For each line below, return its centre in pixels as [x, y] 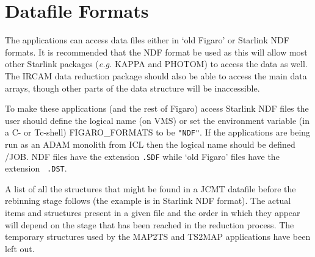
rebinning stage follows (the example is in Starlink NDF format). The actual [148, 201]
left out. [20, 248]
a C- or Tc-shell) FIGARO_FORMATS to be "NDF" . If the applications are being [158, 132]
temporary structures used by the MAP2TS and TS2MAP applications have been [158, 237]
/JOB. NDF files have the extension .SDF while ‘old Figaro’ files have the [142, 156]
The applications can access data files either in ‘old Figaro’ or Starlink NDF [147, 40]
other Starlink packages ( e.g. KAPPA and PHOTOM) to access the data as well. [156, 64]
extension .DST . [36, 168]
